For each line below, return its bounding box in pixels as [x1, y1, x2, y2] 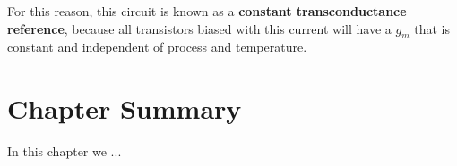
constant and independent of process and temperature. [7, 37, 307, 56]
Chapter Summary [7, 90, 242, 127]
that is [414, 19, 450, 37]
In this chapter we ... [7, 142, 122, 161]
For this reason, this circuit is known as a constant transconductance [7, 2, 407, 20]
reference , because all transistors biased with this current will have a [7, 19, 392, 37]
